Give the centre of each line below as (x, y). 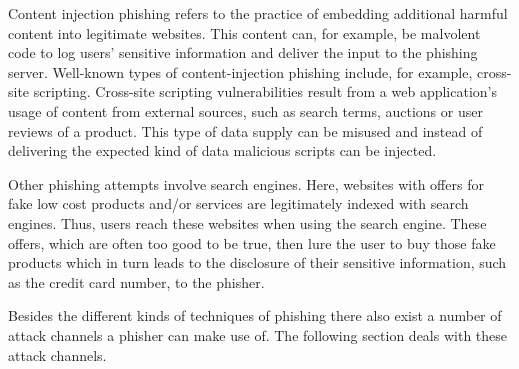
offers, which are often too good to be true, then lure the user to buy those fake (252, 242)
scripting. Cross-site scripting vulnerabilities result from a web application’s (265, 91)
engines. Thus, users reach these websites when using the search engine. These (247, 222)
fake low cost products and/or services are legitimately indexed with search (238, 203)
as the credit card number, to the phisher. (136, 281)
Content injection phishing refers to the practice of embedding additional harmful (258, 13)
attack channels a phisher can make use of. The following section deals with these (257, 334)
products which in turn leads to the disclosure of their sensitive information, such (257, 262)
